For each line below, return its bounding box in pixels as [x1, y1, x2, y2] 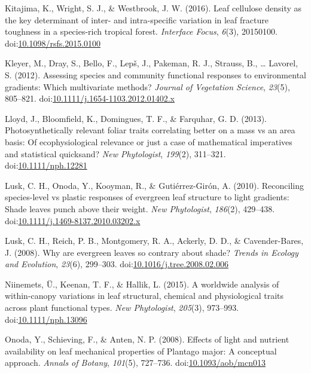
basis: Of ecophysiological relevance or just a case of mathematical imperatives [5, 135, 292, 148]
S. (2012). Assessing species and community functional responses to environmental [5, 68, 306, 81]
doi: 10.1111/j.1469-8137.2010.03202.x [5, 214, 141, 227]
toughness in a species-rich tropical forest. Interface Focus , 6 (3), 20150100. [5, 25, 278, 38]
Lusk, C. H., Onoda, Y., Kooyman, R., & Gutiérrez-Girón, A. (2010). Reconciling [5, 179, 304, 191]
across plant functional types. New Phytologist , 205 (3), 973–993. [5, 301, 239, 314]
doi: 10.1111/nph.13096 [5, 313, 87, 325]
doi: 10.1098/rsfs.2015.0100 [5, 36, 101, 49]
